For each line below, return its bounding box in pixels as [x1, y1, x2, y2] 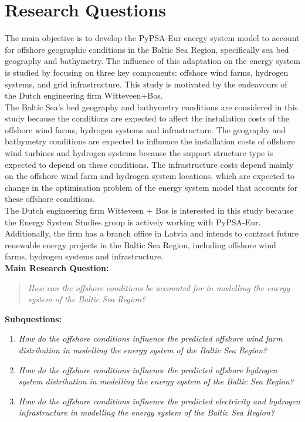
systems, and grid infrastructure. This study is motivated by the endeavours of [5, 77, 287, 90]
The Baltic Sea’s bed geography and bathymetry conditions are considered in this [5, 100, 298, 113]
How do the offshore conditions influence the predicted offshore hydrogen [18, 363, 277, 376]
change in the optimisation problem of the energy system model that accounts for [5, 181, 298, 193]
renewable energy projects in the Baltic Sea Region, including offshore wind [5, 238, 276, 251]
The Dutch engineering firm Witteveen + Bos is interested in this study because [5, 204, 294, 217]
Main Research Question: [5, 262, 109, 274]
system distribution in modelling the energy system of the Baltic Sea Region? [18, 375, 294, 387]
